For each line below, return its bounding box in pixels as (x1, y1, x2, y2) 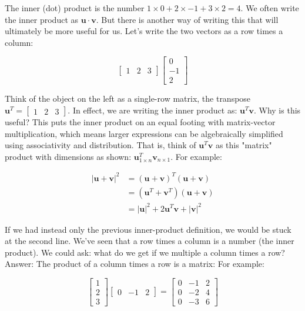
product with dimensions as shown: (5, 150, 132, 162)
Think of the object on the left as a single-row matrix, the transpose (5, 92, 251, 105)
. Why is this (253, 104, 301, 116)
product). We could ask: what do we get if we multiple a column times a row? (5, 246, 285, 258)
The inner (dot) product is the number (5, 2, 145, 14)
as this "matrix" (215, 139, 272, 151)
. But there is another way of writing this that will (96, 13, 279, 25)
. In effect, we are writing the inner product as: (68, 104, 237, 116)
